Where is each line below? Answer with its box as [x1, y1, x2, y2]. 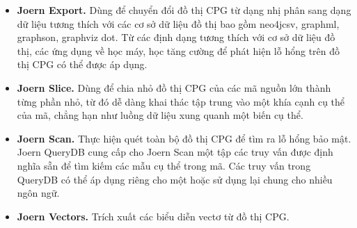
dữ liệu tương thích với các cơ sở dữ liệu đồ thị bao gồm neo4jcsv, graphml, [17, 16, 340, 31]
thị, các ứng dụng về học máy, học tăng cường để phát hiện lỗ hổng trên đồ [17, 43, 340, 58]
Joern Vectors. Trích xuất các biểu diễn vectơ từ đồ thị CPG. [17, 209, 289, 223]
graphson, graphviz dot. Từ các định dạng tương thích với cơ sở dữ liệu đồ [17, 30, 335, 44]
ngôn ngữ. [17, 186, 60, 200]
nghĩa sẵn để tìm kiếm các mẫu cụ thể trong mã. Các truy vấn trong [17, 158, 311, 172]
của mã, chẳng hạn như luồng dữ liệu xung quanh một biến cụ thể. [17, 108, 303, 122]
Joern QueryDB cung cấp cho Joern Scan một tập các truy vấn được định [17, 145, 333, 159]
